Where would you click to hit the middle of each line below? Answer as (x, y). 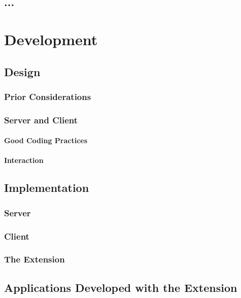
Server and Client (41, 120)
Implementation (47, 188)
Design (22, 71)
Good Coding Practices (46, 140)
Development (51, 39)
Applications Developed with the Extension (121, 287)
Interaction (24, 160)
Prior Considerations (48, 96)
